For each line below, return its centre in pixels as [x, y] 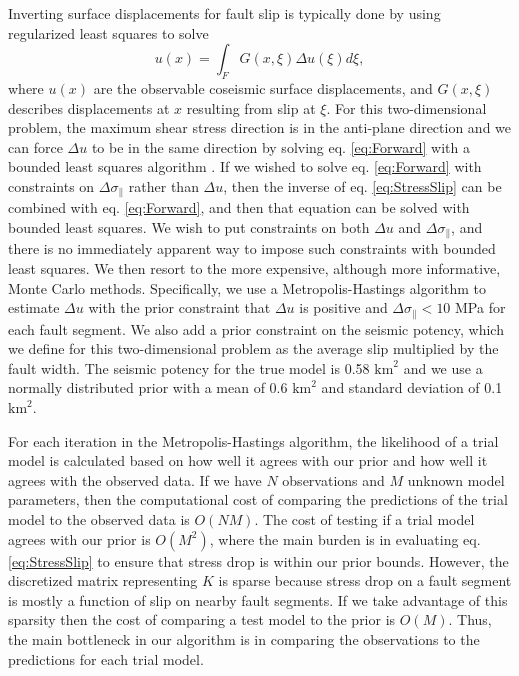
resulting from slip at [251, 107]
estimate [34, 307]
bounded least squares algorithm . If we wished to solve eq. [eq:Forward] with [245, 166]
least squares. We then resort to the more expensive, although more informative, [254, 268]
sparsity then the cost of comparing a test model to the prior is [202, 619]
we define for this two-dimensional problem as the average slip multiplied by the [253, 348]
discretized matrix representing [103, 580]
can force [35, 146]
